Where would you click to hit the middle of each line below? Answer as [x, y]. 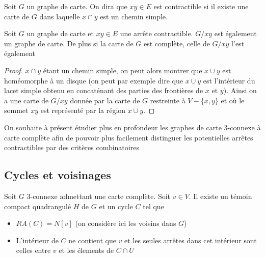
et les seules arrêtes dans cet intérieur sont [191, 240]
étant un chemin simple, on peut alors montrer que [123, 70]
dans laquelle [60, 16]
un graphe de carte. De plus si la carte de [69, 43]
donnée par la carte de [105, 100]
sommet [16, 110]
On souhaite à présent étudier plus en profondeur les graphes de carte [113, 127]
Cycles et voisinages [58, 175]
